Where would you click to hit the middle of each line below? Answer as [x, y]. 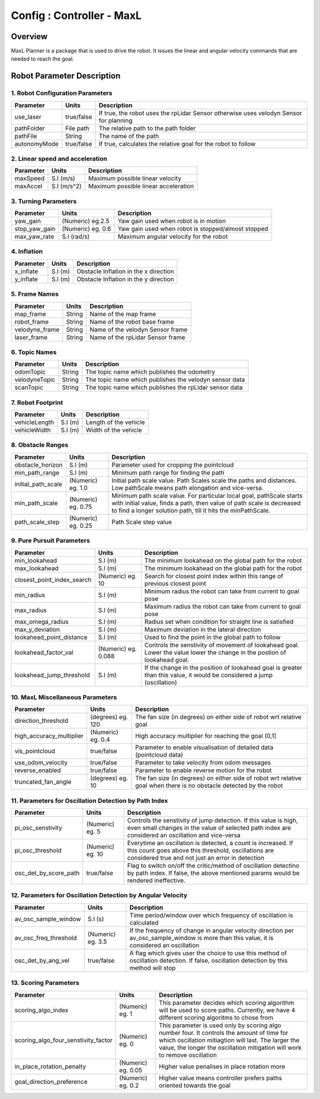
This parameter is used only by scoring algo [220, 1025]
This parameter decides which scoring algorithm [227, 1002]
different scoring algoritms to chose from [216, 1017]
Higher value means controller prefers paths [221, 1078]
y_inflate [26, 279]
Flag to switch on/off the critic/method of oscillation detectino [213, 866]
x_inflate [26, 271]
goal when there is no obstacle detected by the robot [209, 786]
